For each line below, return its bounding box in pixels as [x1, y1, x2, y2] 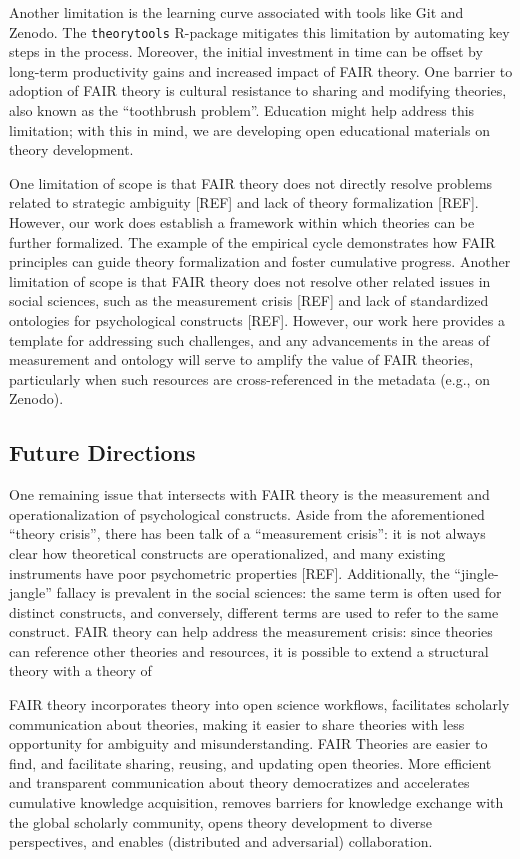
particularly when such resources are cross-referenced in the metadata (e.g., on [9, 368, 490, 389]
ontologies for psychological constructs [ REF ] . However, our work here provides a [9, 309, 505, 330]
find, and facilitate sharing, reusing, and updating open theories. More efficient [9, 752, 492, 773]
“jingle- [454, 562, 499, 583]
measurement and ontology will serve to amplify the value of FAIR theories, [9, 349, 474, 370]
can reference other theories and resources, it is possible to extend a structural [9, 640, 489, 661]
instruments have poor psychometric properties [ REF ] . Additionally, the [9, 562, 450, 583]
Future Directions [9, 437, 196, 468]
